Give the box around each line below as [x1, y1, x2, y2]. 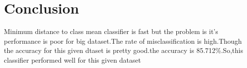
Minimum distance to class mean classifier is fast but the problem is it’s [4, 26, 218, 36]
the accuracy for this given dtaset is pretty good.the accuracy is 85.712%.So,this [4, 45, 243, 55]
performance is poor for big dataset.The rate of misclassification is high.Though [4, 35, 242, 46]
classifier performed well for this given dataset [4, 54, 141, 65]
